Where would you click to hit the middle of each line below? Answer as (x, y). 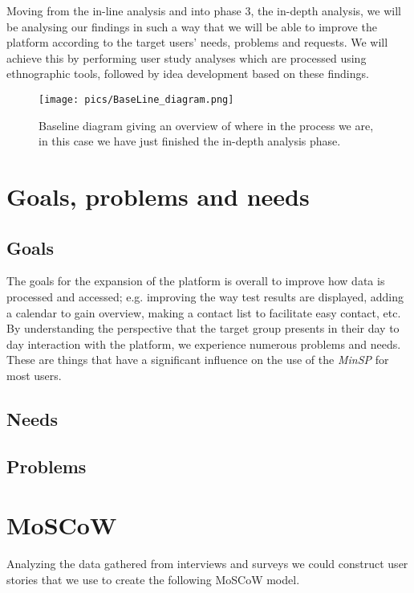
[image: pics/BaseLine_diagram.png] (136, 99)
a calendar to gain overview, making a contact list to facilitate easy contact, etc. (204, 312)
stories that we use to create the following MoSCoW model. (153, 579)
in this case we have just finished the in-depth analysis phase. (190, 141)
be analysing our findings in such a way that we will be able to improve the (192, 26)
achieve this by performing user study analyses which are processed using (187, 57)
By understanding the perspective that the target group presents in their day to (203, 328)
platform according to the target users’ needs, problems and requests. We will (197, 42)
